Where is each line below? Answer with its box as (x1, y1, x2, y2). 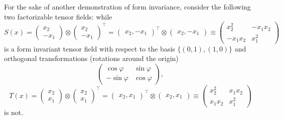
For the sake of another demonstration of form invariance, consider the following (4, 1, 251, 11)
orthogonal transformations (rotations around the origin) (4, 53, 179, 63)
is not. (4, 106, 24, 117)
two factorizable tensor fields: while (4, 11, 112, 21)
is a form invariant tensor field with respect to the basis (4, 43, 175, 53)
